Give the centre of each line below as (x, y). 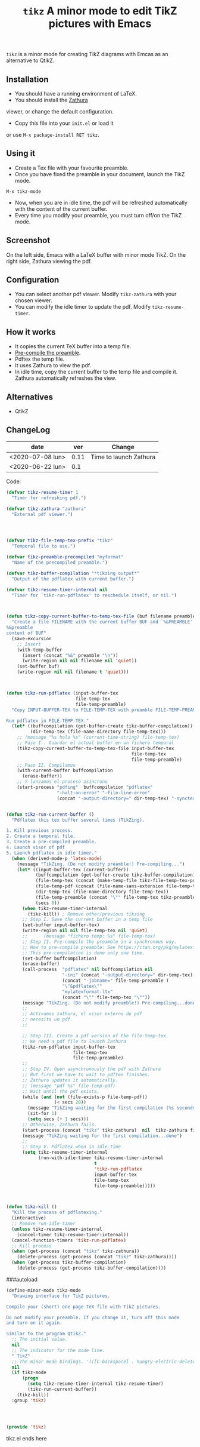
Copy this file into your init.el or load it (64, 123)
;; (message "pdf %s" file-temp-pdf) (69, 1086)
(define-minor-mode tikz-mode (44, 1290)
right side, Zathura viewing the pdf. (49, 261)
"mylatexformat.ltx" (87, 992)
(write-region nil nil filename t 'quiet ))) (73, 672)
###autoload (22, 1279)
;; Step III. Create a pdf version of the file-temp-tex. (95, 1036)
